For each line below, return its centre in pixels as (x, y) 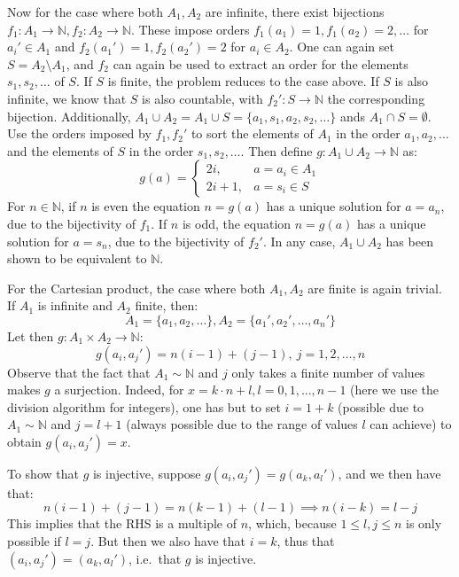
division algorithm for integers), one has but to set (144, 406)
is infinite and (75, 305)
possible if (34, 541)
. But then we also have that (168, 541)
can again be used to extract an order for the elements (261, 63)
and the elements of (60, 150)
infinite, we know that (67, 98)
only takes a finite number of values (328, 372)
